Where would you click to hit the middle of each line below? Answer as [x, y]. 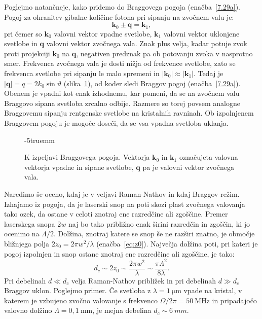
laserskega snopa [30, 223]
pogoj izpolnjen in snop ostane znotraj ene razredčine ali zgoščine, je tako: [119, 253]
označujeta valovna [209, 157]
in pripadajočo [234, 300]
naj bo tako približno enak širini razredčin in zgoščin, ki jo [159, 223]
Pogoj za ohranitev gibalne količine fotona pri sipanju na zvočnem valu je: [119, 16]
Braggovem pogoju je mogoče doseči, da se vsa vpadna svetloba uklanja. [116, 122]
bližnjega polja [27, 243]
